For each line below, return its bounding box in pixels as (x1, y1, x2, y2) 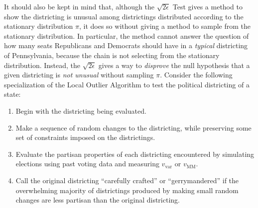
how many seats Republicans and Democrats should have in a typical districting (4, 40, 248, 51)
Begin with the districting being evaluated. (15, 105, 146, 116)
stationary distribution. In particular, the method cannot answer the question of (4, 30, 249, 41)
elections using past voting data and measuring (15, 158, 159, 169)
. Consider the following (160, 69, 233, 80)
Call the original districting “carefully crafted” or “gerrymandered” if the (15, 175, 239, 185)
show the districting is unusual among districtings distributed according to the (4, 11, 244, 21)
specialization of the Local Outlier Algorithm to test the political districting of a (4, 79, 250, 89)
